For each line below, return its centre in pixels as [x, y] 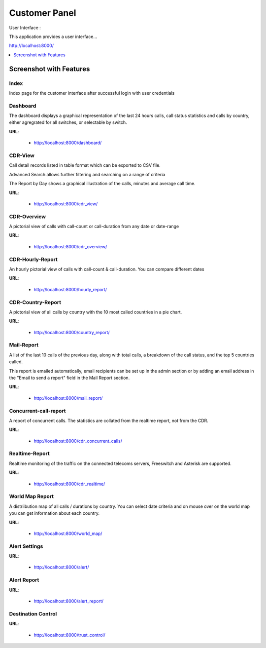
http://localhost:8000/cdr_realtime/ [69, 484]
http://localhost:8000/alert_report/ [68, 601]
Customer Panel [43, 13]
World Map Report [32, 496]
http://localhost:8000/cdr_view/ [66, 204]
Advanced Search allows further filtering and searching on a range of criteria [87, 174]
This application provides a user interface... [53, 37]
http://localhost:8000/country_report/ [72, 332]
